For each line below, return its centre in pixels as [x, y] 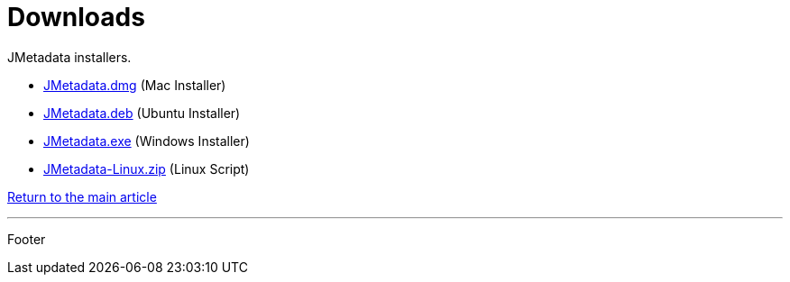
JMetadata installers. [69, 57]
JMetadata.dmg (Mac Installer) [135, 85]
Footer [27, 239]
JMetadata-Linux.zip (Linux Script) [147, 168]
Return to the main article [82, 196]
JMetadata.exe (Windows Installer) [147, 141]
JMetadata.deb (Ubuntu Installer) [142, 113]
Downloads [76, 17]
